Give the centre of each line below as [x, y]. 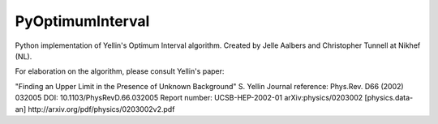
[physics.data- [389, 98]
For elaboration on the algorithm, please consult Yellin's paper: [120, 71]
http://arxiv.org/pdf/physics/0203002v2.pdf [101, 109]
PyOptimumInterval [82, 21]
